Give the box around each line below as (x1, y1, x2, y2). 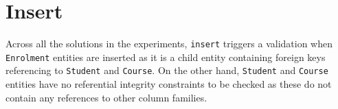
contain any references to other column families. (5, 90, 207, 104)
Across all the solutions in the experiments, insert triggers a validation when (5, 36, 333, 51)
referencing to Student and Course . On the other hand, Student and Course (5, 63, 328, 77)
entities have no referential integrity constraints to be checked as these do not (5, 77, 332, 91)
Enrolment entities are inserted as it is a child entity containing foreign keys (5, 49, 326, 64)
